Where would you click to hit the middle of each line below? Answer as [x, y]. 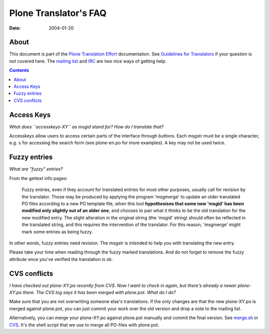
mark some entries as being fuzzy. [57, 231]
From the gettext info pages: [38, 178]
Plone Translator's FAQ [58, 13]
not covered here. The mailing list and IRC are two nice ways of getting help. [88, 61]
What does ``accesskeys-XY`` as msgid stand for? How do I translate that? [86, 126]
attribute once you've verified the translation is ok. [61, 259]
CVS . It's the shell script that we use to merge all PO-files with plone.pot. [84, 324]
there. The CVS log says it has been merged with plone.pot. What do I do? [99, 292]
